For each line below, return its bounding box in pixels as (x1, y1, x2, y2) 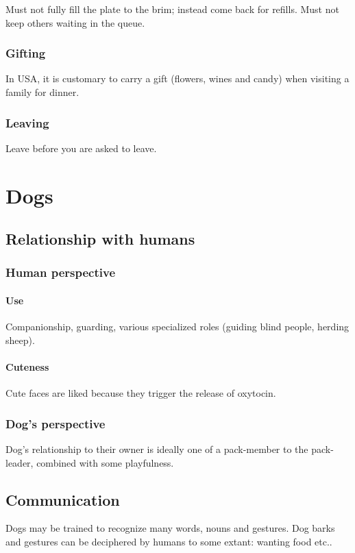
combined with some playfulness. (36, 455, 174, 469)
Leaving (5, 114, 49, 131)
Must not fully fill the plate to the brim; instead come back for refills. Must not (5, 2, 339, 16)
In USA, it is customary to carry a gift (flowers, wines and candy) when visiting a (5, 71, 350, 86)
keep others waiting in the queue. (5, 15, 145, 29)
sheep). (5, 332, 35, 347)
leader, (5, 455, 34, 469)
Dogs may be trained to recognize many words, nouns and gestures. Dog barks (5, 521, 335, 535)
